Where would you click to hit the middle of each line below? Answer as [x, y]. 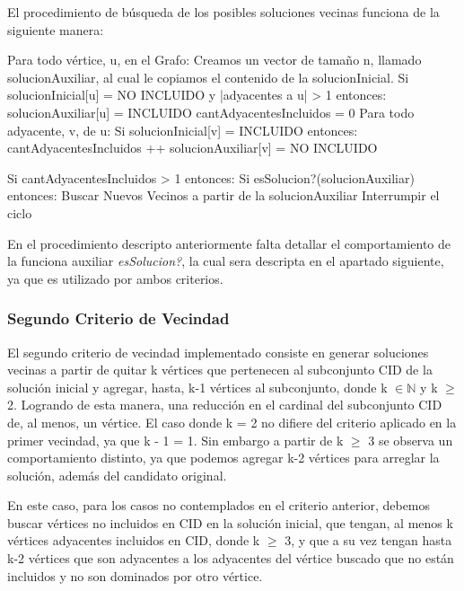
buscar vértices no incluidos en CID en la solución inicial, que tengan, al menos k [230, 522]
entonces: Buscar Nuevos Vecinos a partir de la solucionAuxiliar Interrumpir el [223, 195]
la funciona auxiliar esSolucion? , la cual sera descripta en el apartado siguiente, [226, 261]
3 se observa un [411, 440]
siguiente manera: [56, 29]
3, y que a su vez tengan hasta [368, 540]
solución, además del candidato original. [117, 475]
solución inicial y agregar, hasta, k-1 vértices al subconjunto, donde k [197, 387]
